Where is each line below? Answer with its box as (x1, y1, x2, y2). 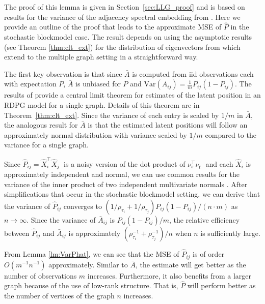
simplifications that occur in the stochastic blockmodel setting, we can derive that (4, 189, 260, 199)
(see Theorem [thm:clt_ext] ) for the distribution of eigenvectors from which (4, 41, 241, 52)
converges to (63, 200, 102, 211)
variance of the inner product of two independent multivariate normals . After (4, 178, 248, 189)
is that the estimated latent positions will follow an (88, 119, 248, 130)
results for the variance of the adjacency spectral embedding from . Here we (4, 11, 241, 22)
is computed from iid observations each (132, 68, 254, 79)
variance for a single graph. (4, 139, 89, 150)
